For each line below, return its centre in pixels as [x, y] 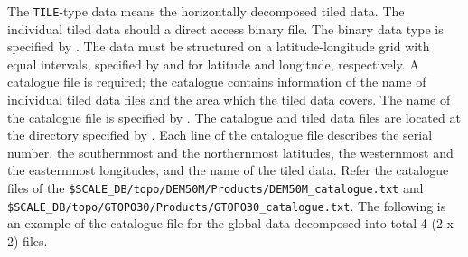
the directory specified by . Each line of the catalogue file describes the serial [220, 135]
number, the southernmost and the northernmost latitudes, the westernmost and [230, 152]
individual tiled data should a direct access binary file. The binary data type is [225, 28]
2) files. [28, 240]
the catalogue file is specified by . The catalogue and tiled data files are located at [234, 117]
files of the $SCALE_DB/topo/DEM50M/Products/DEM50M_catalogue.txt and [215, 188]
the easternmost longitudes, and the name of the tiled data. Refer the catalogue [228, 170]
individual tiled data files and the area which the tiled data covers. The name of [229, 100]
